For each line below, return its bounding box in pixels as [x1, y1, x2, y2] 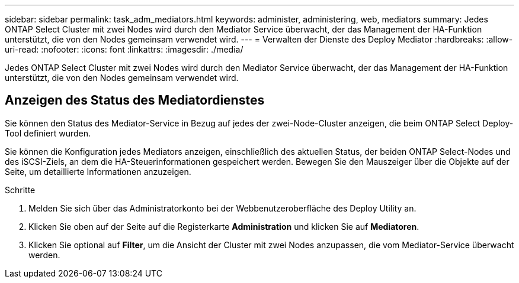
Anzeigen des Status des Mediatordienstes [5, 93, 265, 108]
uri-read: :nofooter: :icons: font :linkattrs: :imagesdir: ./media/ [5, 44, 244, 54]
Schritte [5, 184, 36, 195]
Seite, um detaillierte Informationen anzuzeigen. [5, 166, 191, 177]
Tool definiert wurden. [5, 128, 91, 138]
